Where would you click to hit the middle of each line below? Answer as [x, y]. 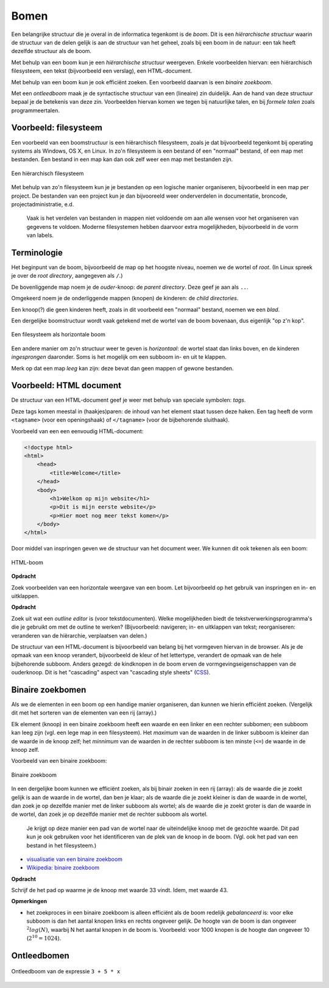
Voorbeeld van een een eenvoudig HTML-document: [77, 431]
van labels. [40, 236]
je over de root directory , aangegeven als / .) [67, 276]
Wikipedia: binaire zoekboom [63, 868]
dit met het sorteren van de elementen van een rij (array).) [84, 713]
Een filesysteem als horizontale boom [58, 334]
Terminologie [37, 252]
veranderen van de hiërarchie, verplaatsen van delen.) [79, 635]
